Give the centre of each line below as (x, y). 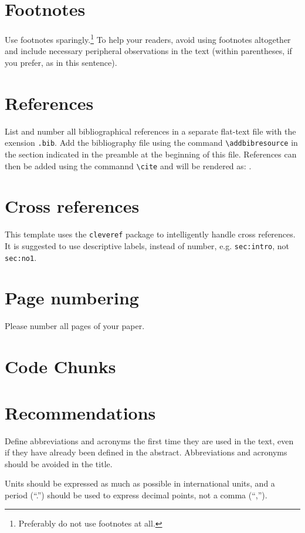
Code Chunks (60, 366)
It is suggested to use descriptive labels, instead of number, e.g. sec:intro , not (147, 245)
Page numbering (72, 298)
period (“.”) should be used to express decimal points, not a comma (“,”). (136, 495)
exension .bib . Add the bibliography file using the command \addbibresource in (151, 143)
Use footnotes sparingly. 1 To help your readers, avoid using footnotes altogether (148, 38)
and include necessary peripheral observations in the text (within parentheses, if (148, 51)
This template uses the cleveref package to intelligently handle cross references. (150, 234)
